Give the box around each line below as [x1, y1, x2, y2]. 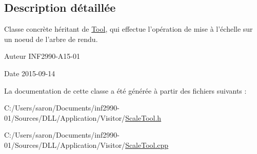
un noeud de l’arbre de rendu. [4, 33, 98, 44]
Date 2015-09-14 [4, 68, 55, 78]
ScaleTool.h [125, 112, 162, 123]
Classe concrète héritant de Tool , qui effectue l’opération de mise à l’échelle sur [4, 24, 253, 34]
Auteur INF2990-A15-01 [4, 51, 81, 61]
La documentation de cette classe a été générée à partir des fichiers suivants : [4, 85, 247, 96]
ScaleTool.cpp [125, 139, 169, 150]
